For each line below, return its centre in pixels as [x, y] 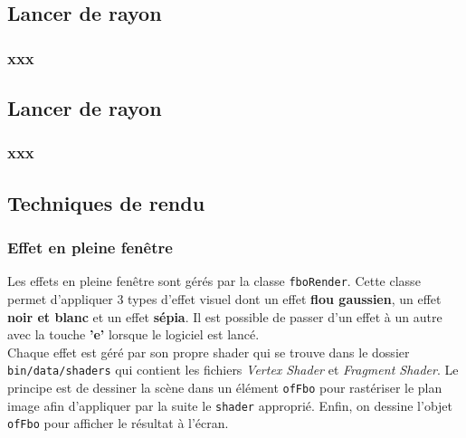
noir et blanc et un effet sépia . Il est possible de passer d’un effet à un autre [225, 316]
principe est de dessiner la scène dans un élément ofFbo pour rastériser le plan [225, 387]
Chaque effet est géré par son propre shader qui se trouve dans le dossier [209, 352]
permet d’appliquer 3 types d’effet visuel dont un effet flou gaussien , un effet [224, 298]
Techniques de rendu [106, 202]
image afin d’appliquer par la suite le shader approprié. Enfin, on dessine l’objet [230, 405]
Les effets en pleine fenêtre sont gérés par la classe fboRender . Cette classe [214, 281]
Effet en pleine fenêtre [90, 247]
